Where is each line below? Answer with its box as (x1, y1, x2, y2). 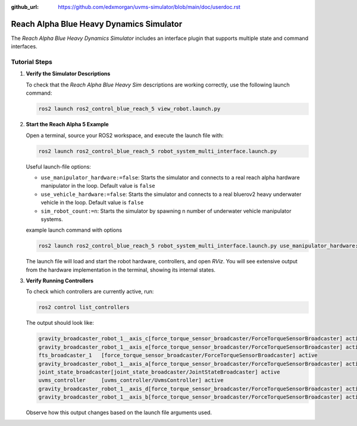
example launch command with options (26, 226, 122, 234)
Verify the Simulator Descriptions (26, 70, 111, 77)
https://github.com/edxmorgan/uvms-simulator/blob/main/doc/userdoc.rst (58, 4, 241, 10)
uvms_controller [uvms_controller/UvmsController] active (38, 377, 224, 384)
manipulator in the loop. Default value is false (40, 182, 156, 189)
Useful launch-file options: (26, 163, 92, 170)
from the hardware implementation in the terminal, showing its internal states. (26, 266, 216, 273)
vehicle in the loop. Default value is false (40, 199, 144, 206)
